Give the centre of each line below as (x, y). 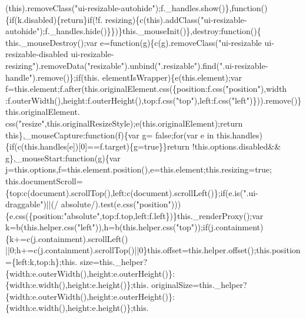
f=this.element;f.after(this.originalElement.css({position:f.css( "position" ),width (146, 89)
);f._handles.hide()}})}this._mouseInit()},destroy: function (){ (150, 31)
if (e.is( (232, 192)
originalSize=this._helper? (199, 285)
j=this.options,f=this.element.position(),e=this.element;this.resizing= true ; (139, 169)
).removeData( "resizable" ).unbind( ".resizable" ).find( (128, 65)
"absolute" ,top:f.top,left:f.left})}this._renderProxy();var (164, 215)
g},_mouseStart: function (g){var (63, 158)
